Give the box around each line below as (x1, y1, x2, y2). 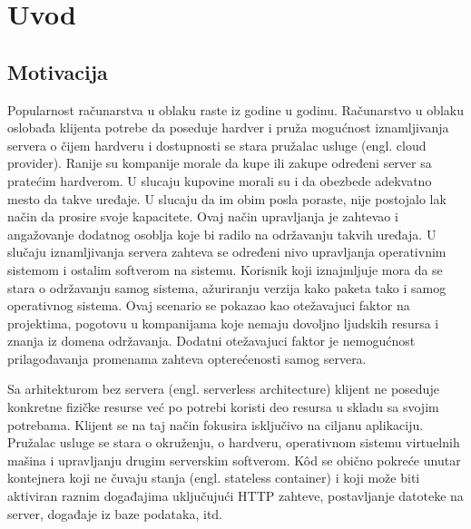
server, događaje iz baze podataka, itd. (7, 504, 223, 523)
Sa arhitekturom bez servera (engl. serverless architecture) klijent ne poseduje (7, 379, 439, 398)
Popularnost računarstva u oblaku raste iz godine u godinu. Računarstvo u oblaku (7, 100, 465, 119)
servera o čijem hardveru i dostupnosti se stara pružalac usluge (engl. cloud (7, 135, 427, 154)
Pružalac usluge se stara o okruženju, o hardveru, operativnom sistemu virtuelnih (7, 433, 460, 452)
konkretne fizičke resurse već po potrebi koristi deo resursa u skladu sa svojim (7, 397, 439, 416)
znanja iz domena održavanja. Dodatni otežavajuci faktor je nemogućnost (7, 331, 416, 350)
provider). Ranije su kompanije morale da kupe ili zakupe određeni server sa (7, 153, 432, 172)
